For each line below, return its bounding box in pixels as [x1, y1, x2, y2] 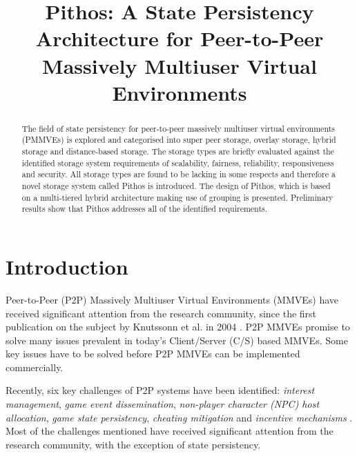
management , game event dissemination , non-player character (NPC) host [6, 397, 320, 411]
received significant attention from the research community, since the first [6, 306, 317, 320]
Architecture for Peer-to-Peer [35, 24, 324, 52]
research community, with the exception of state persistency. [6, 437, 261, 451]
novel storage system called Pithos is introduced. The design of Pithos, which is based [21, 180, 331, 192]
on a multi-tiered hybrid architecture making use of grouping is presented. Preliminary [21, 191, 334, 203]
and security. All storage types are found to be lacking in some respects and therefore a [21, 168, 336, 180]
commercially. [6, 359, 64, 374]
